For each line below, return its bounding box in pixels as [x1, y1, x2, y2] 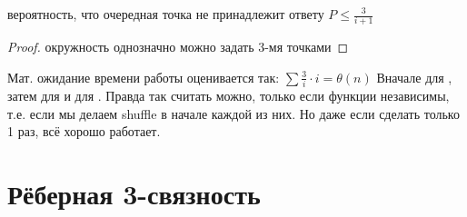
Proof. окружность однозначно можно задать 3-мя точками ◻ [7, 37, 349, 56]
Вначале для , [376, 67, 452, 86]
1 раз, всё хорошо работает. [7, 122, 161, 141]
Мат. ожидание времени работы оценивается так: [7, 67, 280, 86]
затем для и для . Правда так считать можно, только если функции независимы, [7, 86, 450, 105]
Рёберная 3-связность [7, 175, 261, 212]
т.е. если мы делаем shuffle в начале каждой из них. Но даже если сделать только [7, 104, 460, 123]
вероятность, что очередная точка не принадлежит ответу [7, 5, 324, 23]
